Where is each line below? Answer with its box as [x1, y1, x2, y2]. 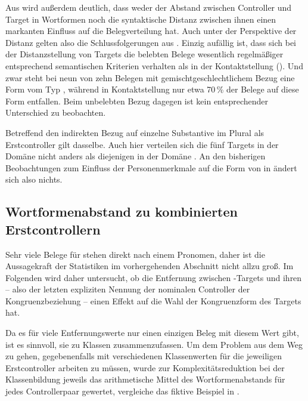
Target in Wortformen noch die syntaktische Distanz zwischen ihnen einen [5, 13, 276, 25]
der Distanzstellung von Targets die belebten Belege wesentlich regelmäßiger [5, 48, 284, 60]
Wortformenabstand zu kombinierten [5, 202, 238, 221]
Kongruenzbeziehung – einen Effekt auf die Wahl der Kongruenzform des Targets [5, 294, 301, 307]
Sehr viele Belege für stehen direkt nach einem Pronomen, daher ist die [5, 248, 265, 260]
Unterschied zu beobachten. [5, 106, 106, 119]
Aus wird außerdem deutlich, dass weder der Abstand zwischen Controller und [5, 1, 292, 13]
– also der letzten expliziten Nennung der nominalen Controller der [5, 283, 250, 295]
